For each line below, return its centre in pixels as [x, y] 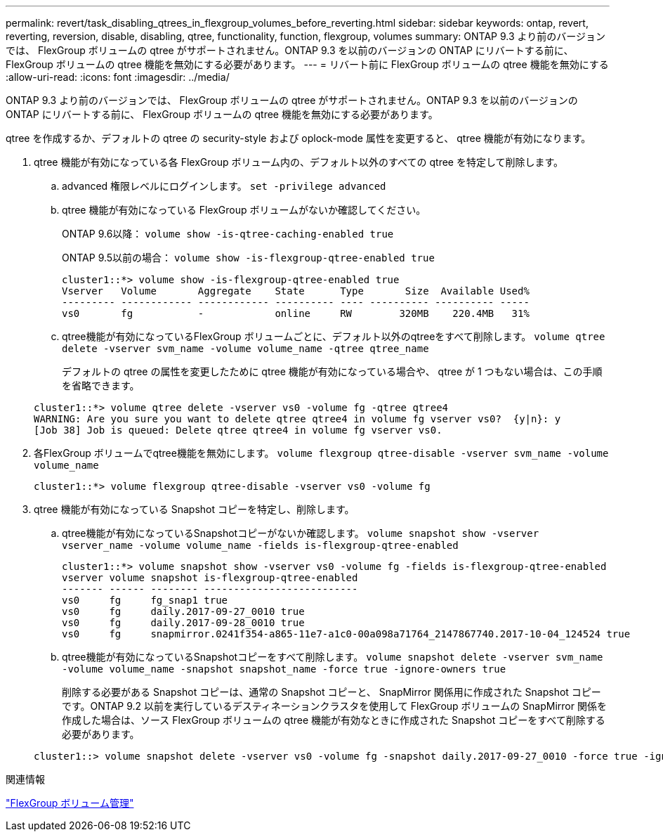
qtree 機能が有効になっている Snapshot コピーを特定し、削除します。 [194, 509]
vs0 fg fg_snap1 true [145, 600]
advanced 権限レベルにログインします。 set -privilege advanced [224, 186]
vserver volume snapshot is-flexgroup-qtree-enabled [210, 578]
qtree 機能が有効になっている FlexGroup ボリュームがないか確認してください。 [244, 210]
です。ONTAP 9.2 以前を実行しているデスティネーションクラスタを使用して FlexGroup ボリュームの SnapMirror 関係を [334, 706]
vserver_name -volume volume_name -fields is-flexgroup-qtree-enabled [260, 545]
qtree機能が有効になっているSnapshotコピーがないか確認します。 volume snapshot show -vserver [301, 533]
